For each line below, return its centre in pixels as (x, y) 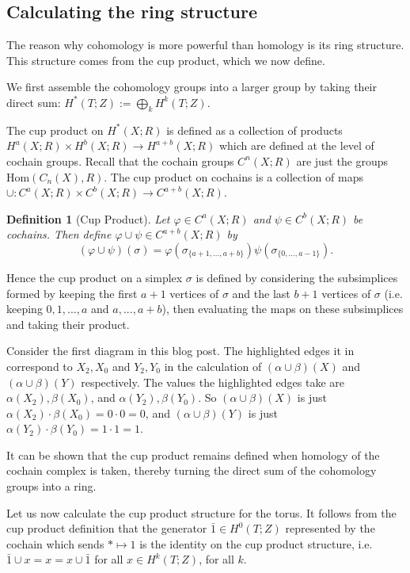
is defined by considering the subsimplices (297, 277)
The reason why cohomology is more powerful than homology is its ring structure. (205, 45)
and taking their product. (68, 324)
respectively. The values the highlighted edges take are (213, 382)
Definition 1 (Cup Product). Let (88, 218)
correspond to (40, 366)
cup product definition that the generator (107, 528)
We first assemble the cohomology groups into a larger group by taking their (192, 87)
